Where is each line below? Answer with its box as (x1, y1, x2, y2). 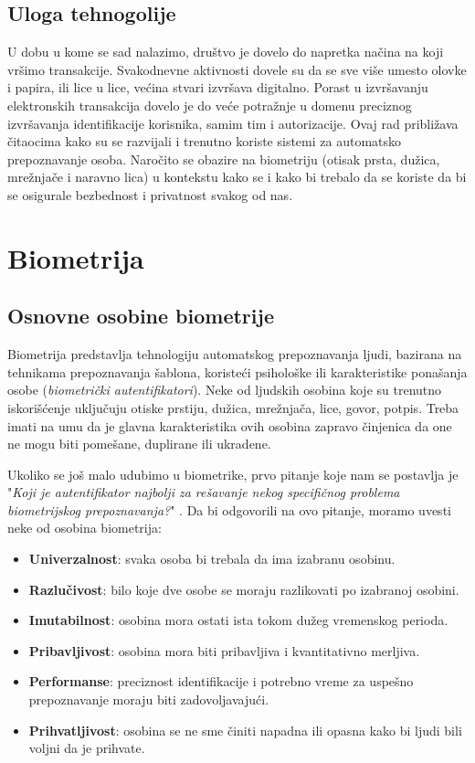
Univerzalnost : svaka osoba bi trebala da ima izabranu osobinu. (28, 549, 396, 568)
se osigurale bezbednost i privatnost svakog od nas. (7, 185, 293, 204)
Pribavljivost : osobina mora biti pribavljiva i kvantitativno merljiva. (28, 641, 420, 660)
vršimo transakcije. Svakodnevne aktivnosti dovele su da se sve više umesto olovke (7, 59, 467, 79)
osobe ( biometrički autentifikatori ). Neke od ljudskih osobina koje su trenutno (7, 380, 442, 399)
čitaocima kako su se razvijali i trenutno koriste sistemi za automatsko (7, 132, 402, 151)
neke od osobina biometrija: (7, 518, 162, 537)
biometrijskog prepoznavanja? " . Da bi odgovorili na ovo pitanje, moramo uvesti (7, 500, 451, 519)
